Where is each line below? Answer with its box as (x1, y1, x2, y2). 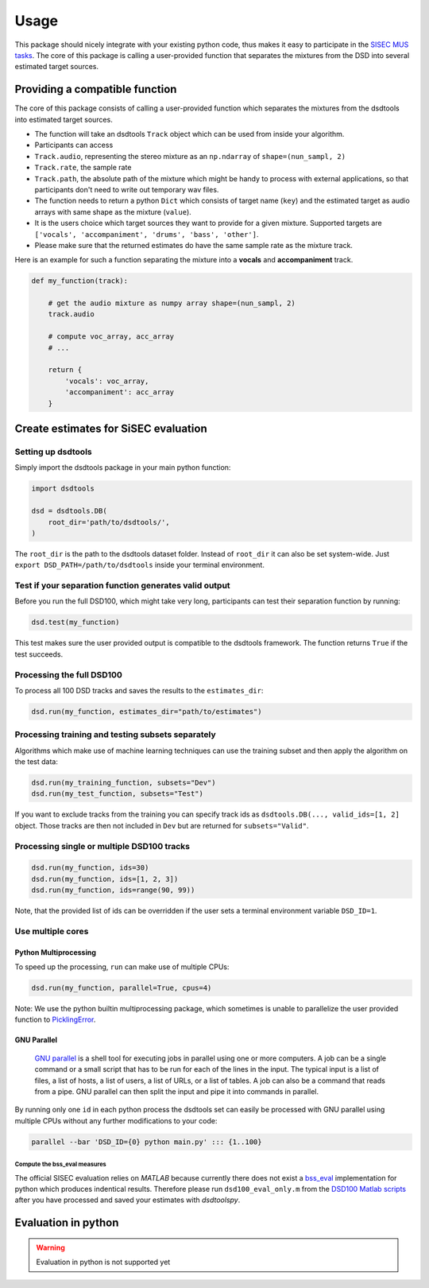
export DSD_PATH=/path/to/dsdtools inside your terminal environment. (14, 561, 265, 570)
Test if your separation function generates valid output (14, 580, 230, 592)
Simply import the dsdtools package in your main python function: (14, 463, 231, 472)
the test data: (14, 757, 59, 766)
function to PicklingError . (14, 1014, 96, 1025)
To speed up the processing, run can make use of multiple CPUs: (14, 962, 230, 972)
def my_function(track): (31, 277, 129, 285)
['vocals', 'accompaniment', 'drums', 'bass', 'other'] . (34, 229, 259, 239)
